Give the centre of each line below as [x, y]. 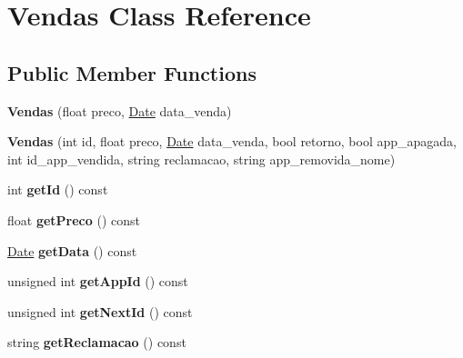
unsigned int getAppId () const [98, 281]
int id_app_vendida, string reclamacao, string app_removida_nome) [201, 159]
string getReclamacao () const [97, 342]
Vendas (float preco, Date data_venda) [120, 110]
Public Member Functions [132, 72]
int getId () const [58, 189]
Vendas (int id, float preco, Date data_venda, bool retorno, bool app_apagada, [232, 141]
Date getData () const [72, 250]
